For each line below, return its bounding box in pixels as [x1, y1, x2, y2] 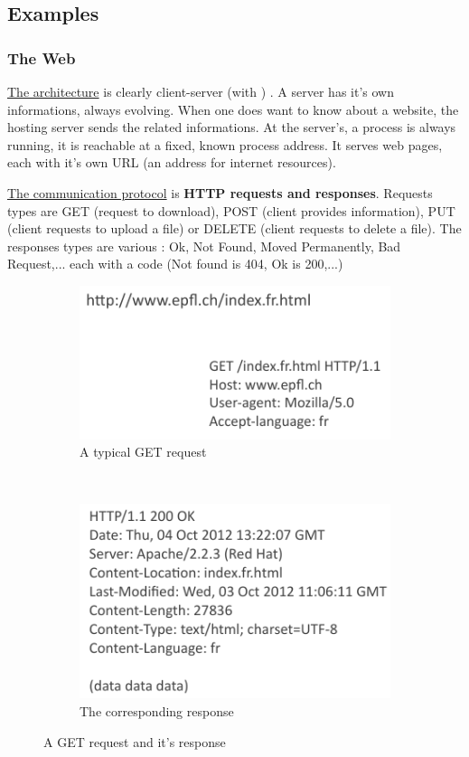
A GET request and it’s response [43, 732, 226, 751]
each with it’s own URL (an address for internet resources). [7, 153, 336, 172]
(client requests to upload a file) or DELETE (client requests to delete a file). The [7, 219, 462, 238]
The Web [7, 46, 76, 69]
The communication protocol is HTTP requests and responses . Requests [7, 183, 433, 202]
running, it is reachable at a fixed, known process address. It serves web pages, [7, 135, 443, 154]
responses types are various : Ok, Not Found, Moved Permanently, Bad [7, 236, 401, 255]
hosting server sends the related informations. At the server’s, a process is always [7, 118, 456, 137]
